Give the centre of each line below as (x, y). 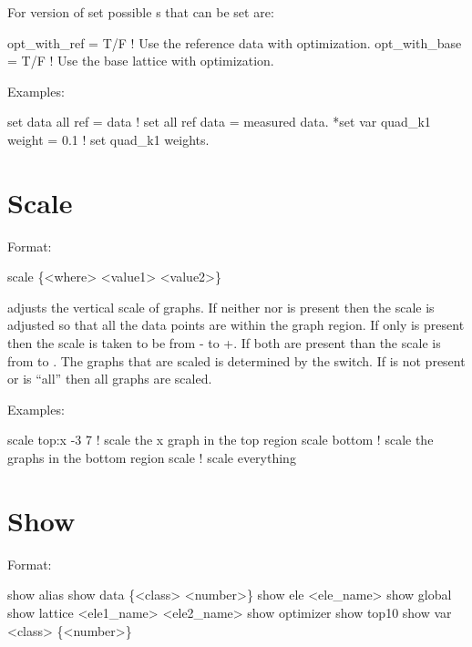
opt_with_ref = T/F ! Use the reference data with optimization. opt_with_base (235, 42)
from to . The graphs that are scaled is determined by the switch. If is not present (236, 360)
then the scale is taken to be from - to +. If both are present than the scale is (224, 343)
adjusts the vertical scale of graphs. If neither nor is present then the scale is (221, 307)
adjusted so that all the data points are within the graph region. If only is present (236, 325)
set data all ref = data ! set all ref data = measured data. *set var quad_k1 (219, 122)
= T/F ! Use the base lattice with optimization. (141, 61)
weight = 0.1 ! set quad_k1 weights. (108, 139)
